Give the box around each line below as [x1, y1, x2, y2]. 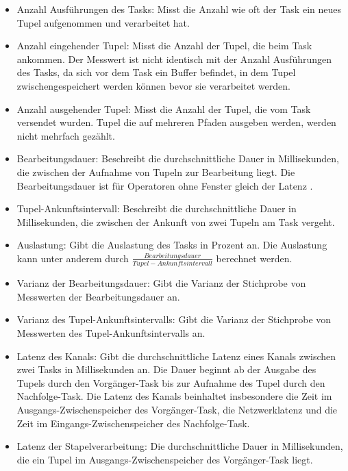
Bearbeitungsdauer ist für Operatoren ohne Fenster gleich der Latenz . [16, 178, 313, 192]
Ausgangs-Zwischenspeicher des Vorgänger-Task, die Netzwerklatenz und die [16, 402, 338, 416]
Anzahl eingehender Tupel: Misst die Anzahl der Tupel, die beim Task [16, 38, 312, 53]
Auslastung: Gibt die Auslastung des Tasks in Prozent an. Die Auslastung [16, 238, 327, 252]
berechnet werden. [216, 251, 293, 265]
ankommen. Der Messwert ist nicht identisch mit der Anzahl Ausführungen [16, 51, 332, 66]
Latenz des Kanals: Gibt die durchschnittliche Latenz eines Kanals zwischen [16, 348, 336, 363]
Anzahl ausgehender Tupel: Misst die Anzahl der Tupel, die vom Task [16, 101, 311, 116]
